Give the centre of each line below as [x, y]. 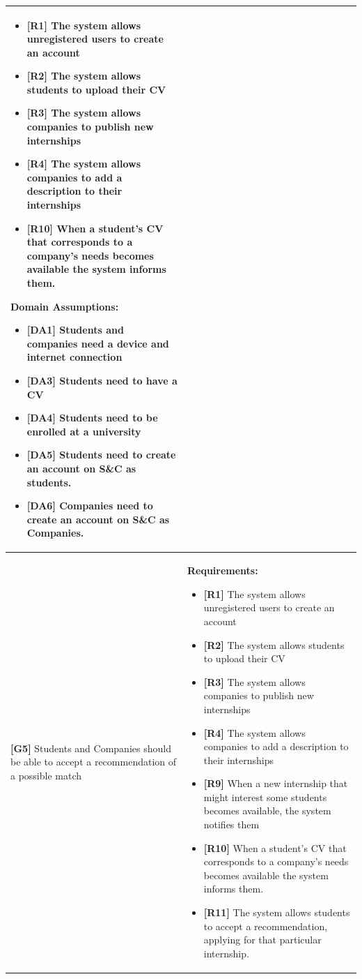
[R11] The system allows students [277, 912]
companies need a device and [98, 343]
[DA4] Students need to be [92, 418]
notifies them [231, 824]
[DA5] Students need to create [101, 455]
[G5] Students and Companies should [91, 748]
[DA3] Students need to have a [102, 380]
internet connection [74, 357]
